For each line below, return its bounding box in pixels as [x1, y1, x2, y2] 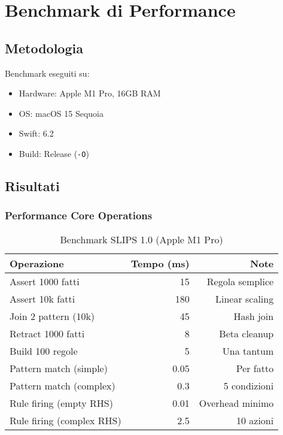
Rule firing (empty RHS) [10, 395, 113, 410]
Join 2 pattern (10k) [10, 309, 95, 323]
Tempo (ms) [130, 256, 190, 270]
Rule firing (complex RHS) [10, 413, 121, 427]
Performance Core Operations [5, 208, 153, 223]
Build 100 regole [10, 343, 78, 358]
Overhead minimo [199, 395, 274, 410]
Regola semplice [206, 274, 274, 288]
